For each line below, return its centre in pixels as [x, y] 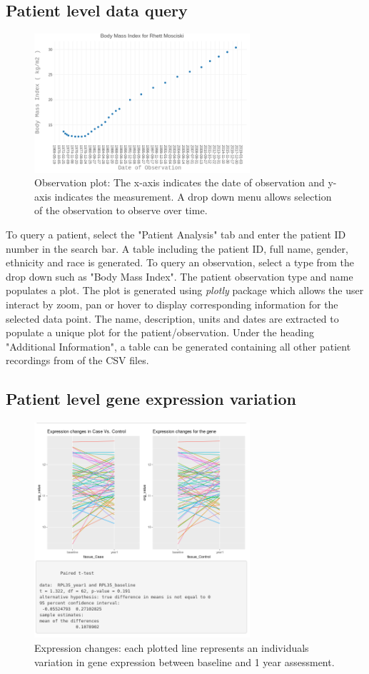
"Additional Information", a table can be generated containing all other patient [178, 346]
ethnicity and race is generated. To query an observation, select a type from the [180, 262]
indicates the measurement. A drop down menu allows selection [193, 196]
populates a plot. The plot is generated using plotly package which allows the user [185, 290]
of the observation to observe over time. [121, 210]
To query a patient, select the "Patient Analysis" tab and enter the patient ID [176, 234]
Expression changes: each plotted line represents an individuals [172, 648]
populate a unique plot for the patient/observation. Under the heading [160, 332]
